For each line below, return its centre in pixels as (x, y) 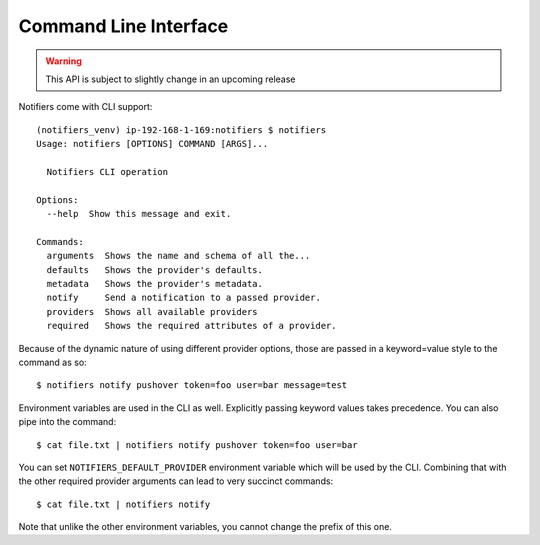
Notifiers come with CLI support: (85, 107)
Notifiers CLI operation (107, 171)
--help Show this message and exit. (139, 214)
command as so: (52, 362)
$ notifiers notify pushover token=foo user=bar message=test (192, 385)
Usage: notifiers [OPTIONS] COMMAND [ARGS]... (152, 144)
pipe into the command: (67, 422)
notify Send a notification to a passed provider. (184, 298)
